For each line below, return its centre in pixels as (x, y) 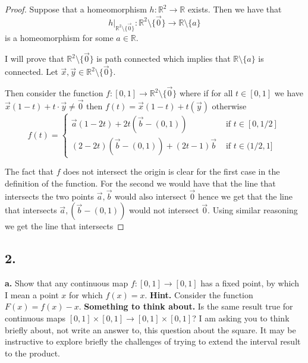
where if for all (206, 93)
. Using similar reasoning (253, 210)
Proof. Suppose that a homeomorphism (76, 9)
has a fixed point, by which (250, 283)
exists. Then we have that (235, 9)
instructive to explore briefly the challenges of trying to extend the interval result (153, 341)
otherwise (229, 105)
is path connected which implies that (164, 59)
